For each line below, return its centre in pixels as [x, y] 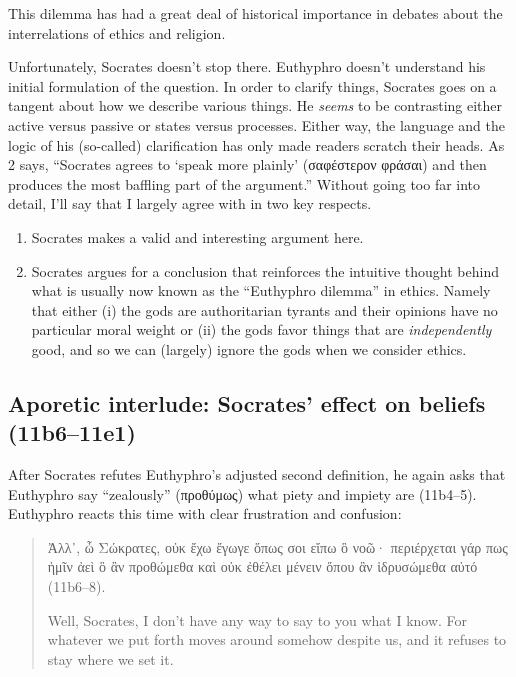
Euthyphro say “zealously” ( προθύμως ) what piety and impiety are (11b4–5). [242, 493]
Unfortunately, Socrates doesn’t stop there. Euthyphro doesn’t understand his [247, 66]
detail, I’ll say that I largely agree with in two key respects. [190, 203]
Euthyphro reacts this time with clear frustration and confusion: [205, 513]
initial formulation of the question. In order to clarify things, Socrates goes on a [252, 85]
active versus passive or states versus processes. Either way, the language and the [256, 124]
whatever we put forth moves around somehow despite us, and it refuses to [277, 639]
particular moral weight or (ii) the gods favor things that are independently [261, 329]
